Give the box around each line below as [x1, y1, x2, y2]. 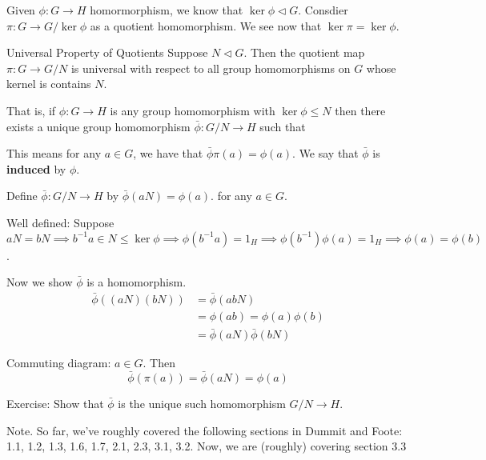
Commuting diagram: [6, 354, 111, 371]
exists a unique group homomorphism [6, 118, 191, 134]
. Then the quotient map [243, 44, 365, 61]
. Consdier [298, 2, 348, 18]
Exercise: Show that [6, 395, 104, 412]
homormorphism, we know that [90, 2, 243, 18]
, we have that [133, 145, 203, 162]
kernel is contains [6, 75, 91, 92]
